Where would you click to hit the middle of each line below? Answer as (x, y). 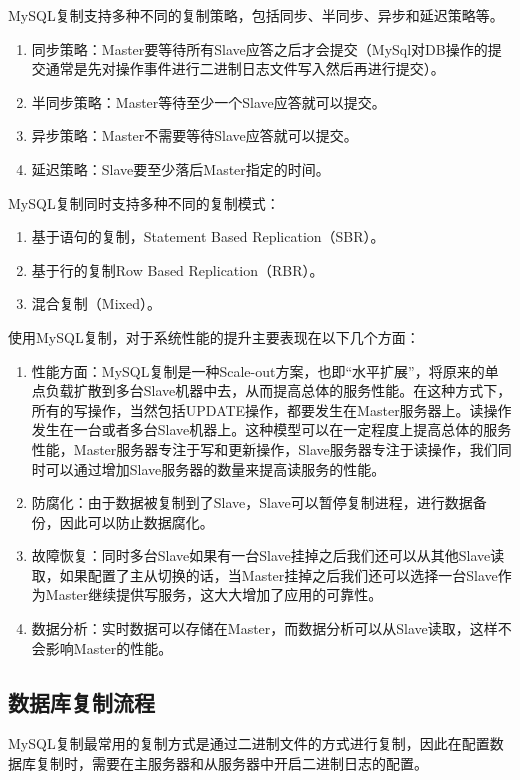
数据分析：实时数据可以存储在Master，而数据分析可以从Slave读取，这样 (264, 628)
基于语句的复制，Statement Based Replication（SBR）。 (208, 236)
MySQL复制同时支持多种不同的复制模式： (144, 202)
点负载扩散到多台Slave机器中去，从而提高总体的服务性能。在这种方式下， (271, 390)
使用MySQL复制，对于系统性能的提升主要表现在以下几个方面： (214, 336)
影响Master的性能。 (109, 647)
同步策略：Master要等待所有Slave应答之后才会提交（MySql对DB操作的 (259, 48)
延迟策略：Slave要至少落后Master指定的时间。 (180, 168)
